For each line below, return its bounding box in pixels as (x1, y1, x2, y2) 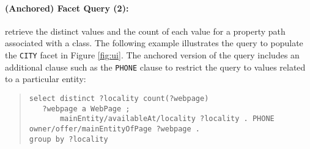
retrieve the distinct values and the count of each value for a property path (5, 24, 286, 37)
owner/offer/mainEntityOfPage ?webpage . (29, 124, 200, 133)
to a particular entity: (5, 72, 86, 85)
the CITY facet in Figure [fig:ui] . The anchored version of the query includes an (5, 48, 300, 61)
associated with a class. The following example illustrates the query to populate (5, 36, 303, 49)
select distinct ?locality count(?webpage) (29, 94, 209, 103)
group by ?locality (29, 134, 108, 144)
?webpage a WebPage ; (42, 104, 130, 113)
